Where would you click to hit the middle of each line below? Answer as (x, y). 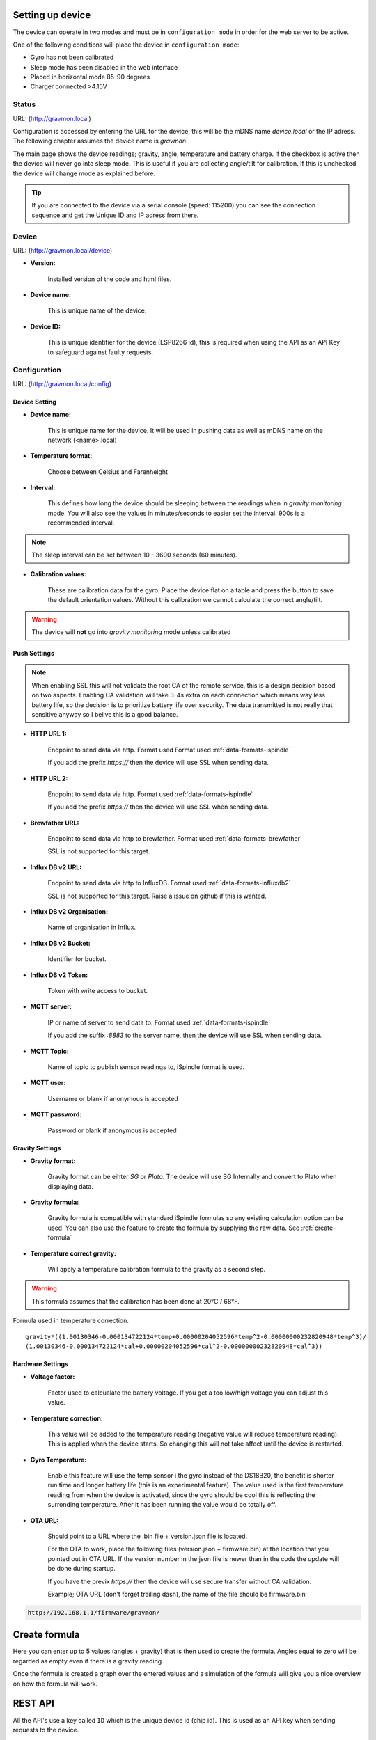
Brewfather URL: (55, 823)
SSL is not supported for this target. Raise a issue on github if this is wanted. (157, 896)
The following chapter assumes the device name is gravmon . (100, 141)
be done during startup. (82, 1569)
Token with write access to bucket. (98, 990)
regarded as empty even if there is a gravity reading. (88, 1661)
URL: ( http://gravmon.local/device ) (63, 250)
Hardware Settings (41, 1363)
